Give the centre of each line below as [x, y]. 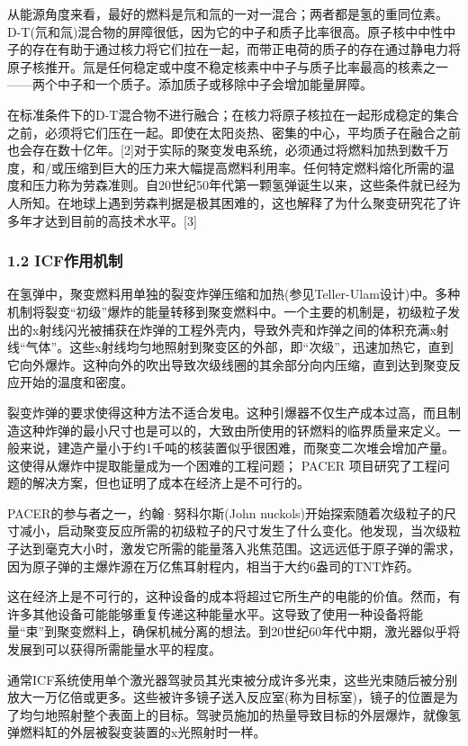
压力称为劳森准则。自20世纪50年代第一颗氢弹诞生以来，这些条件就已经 [240, 185]
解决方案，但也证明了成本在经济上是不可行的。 [171, 483]
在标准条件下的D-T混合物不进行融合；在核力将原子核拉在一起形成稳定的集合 [233, 114]
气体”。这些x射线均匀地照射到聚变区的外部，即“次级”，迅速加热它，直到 [239, 347]
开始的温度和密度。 [76, 382]
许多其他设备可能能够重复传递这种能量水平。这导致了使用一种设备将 [209, 613]
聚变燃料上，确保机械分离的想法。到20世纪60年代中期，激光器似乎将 [259, 631]
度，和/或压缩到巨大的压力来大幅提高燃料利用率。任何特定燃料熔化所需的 [225, 167]
